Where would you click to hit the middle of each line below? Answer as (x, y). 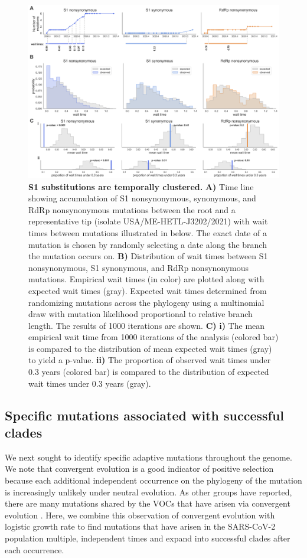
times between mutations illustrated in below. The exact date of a (148, 232)
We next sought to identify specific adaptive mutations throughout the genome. (148, 457)
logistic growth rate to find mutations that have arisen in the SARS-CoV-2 (140, 526)
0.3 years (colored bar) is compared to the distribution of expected (149, 372)
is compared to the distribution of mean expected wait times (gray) (150, 348)
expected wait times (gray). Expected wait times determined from (148, 290)
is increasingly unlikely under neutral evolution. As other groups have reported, (148, 492)
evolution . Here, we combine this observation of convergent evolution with (140, 515)
